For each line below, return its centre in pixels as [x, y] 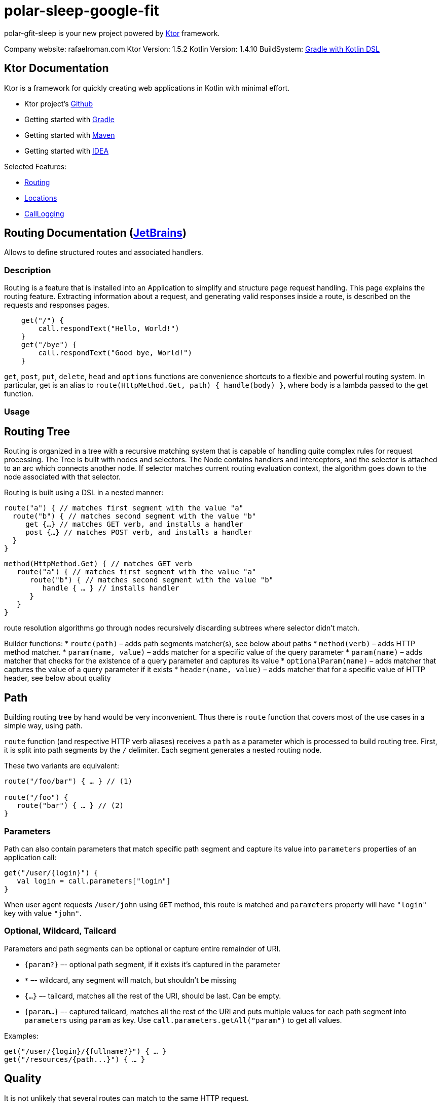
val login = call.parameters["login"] [94, 881]
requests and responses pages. [57, 305]
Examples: [21, 1036]
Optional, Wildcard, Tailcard [60, 931]
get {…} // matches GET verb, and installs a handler [135, 524]
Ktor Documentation [57, 68]
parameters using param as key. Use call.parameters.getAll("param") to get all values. [183, 1020]
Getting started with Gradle [69, 119]
